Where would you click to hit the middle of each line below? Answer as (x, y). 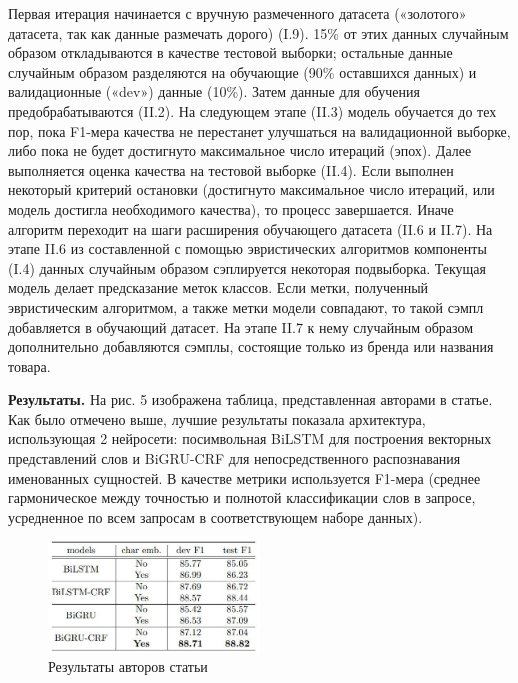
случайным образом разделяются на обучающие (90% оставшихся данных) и (242, 71)
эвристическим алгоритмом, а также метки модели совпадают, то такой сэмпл (246, 306)
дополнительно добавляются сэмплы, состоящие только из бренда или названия (251, 346)
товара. (29, 365)
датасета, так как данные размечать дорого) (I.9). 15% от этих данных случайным (258, 32)
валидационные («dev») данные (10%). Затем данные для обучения (214, 91)
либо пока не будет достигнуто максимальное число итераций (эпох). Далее (240, 150)
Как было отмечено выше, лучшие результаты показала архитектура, (217, 418)
